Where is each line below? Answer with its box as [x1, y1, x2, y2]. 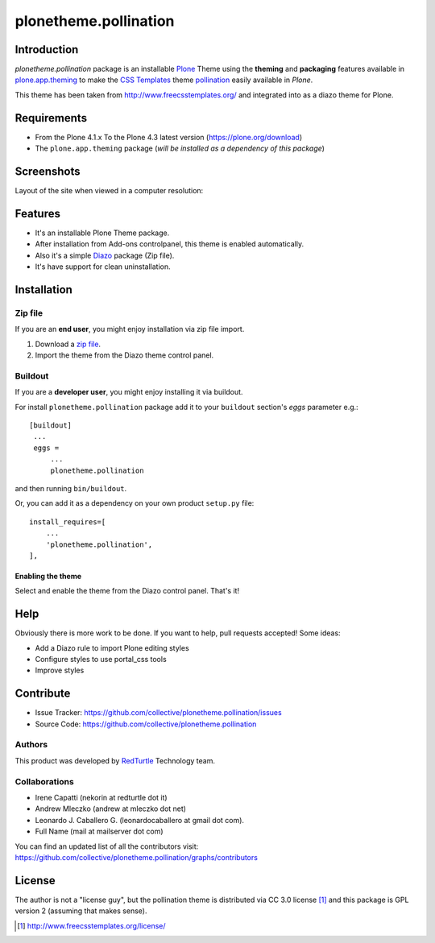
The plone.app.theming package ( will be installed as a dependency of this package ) [35, 143, 325, 153]
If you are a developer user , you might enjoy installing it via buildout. [14, 387, 243, 397]
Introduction [14, 43, 79, 56]
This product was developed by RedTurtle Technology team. [14, 755, 215, 765]
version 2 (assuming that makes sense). [14, 906, 147, 916]
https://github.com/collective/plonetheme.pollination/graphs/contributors [14, 852, 258, 862]
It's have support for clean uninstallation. [35, 262, 171, 271]
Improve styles [35, 665, 85, 676]
